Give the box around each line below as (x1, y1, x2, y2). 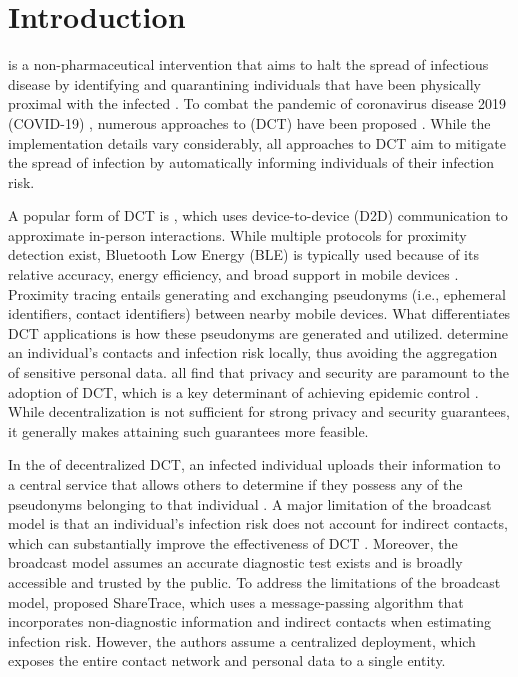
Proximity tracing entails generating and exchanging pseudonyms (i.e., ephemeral (8, 283, 506, 304)
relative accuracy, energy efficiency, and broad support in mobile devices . (8, 264, 459, 285)
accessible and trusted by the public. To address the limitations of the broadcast (8, 571, 501, 592)
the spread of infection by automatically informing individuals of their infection (8, 152, 495, 173)
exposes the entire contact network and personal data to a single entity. (8, 650, 446, 671)
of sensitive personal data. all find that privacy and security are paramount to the (8, 362, 510, 383)
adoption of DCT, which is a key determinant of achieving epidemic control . (8, 381, 479, 402)
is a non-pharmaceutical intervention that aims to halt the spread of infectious (8, 54, 489, 75)
